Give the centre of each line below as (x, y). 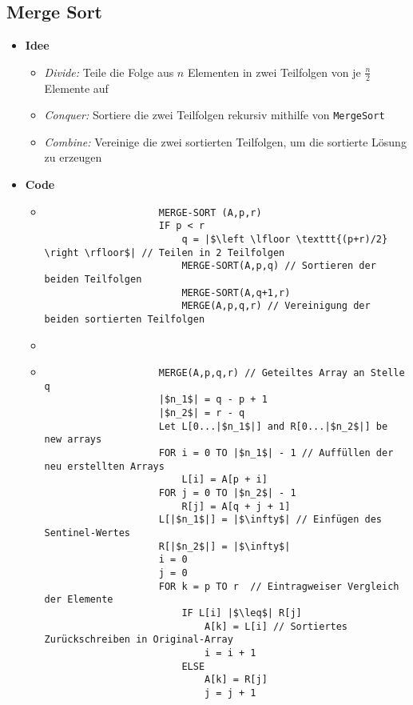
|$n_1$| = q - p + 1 (213, 400)
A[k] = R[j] (236, 680)
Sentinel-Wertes (87, 533)
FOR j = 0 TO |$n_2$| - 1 (227, 493)
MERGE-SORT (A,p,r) (210, 212)
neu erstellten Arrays (104, 466)
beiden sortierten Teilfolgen (125, 319)
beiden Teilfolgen (93, 279)
